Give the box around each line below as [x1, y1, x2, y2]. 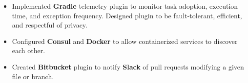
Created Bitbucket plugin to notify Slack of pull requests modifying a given [12, 61, 244, 71]
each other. [12, 45, 45, 55]
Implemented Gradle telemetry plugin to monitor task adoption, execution [12, 1, 238, 11]
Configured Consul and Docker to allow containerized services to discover [12, 36, 238, 46]
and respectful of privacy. [12, 20, 87, 30]
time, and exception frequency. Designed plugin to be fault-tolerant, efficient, [12, 10, 242, 20]
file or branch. [12, 71, 54, 81]
